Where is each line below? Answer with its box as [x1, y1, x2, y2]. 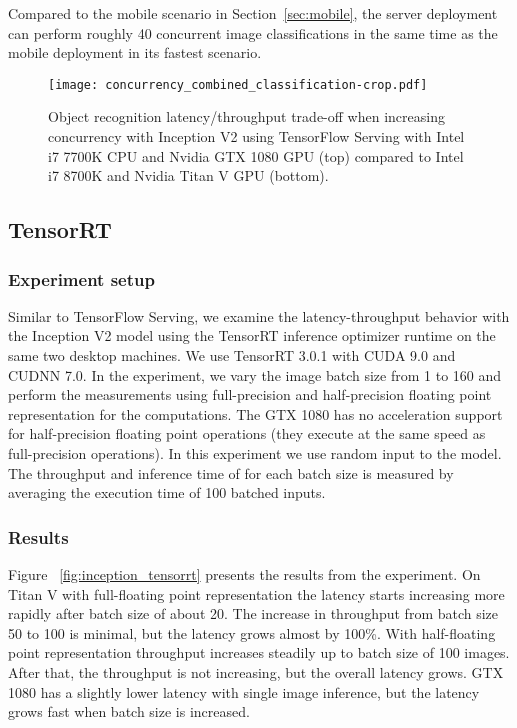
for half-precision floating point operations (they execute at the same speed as [8, 423, 486, 444]
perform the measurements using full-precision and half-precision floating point [8, 384, 492, 405]
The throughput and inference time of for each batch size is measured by [8, 462, 454, 483]
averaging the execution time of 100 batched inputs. [8, 482, 326, 503]
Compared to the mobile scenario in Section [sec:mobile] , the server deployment [8, 3, 498, 23]
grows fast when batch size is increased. [8, 701, 250, 722]
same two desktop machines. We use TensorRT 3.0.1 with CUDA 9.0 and [8, 345, 456, 365]
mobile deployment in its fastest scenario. [8, 42, 262, 63]
